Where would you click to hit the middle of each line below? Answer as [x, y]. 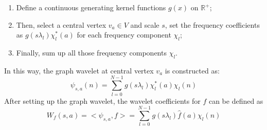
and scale [145, 24]
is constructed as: [192, 70]
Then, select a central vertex [61, 24]
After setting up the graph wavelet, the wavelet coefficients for [102, 100]
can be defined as [236, 100]
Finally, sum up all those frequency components [91, 52]
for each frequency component [124, 35]
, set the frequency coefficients [212, 24]
